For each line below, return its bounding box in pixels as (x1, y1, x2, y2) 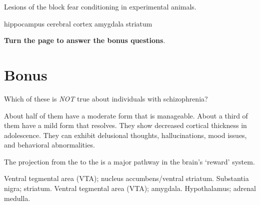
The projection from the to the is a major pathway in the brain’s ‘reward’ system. (4, 156, 255, 166)
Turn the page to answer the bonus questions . (4, 35, 165, 45)
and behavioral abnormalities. (4, 139, 95, 150)
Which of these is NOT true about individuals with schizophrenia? (4, 93, 208, 103)
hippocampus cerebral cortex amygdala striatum (4, 18, 152, 28)
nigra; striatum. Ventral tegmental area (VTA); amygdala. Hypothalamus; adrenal (4, 183, 256, 193)
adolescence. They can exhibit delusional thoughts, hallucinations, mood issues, (4, 129, 247, 140)
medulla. (4, 192, 30, 203)
